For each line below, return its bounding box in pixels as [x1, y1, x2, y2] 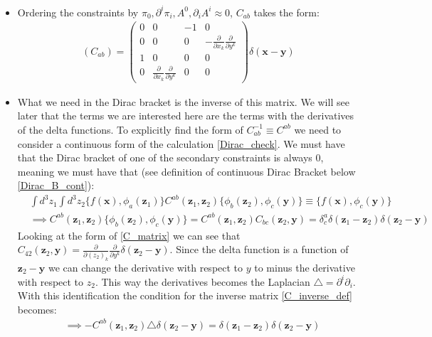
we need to [294, 122, 342, 137]
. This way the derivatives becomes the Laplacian [95, 274, 310, 289]
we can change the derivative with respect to [48, 260, 243, 274]
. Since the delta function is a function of [169, 242, 349, 257]
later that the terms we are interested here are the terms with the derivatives [17, 108, 354, 123]
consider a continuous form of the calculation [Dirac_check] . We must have [17, 136, 345, 151]
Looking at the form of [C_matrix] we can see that [17, 228, 241, 242]
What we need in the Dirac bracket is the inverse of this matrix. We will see [17, 94, 349, 109]
